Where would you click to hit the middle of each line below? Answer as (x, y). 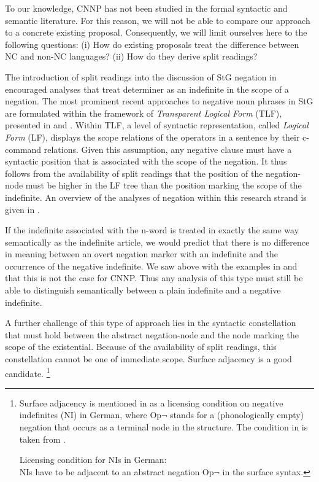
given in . (22, 209)
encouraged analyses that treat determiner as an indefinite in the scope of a (147, 89)
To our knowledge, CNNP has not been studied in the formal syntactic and (146, 8)
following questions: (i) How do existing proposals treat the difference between (152, 44)
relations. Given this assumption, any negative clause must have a (168, 149)
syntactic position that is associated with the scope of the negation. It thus (146, 161)
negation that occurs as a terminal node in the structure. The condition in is (163, 427)
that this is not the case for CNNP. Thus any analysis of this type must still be (154, 278)
